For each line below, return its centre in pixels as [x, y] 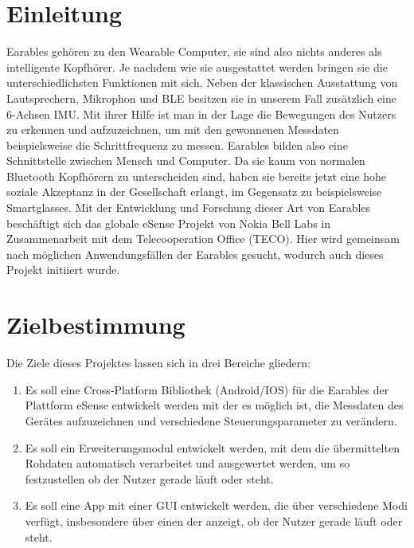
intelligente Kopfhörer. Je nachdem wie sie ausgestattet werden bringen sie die [197, 67]
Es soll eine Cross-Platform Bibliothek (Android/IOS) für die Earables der [207, 389]
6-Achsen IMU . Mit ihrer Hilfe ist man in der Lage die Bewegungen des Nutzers [201, 114]
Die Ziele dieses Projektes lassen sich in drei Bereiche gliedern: [158, 363]
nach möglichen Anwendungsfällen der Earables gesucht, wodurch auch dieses [195, 254]
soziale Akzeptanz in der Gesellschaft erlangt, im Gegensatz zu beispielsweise [194, 192]
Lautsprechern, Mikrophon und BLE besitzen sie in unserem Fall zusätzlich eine [201, 98]
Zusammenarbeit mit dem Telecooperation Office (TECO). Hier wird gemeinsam [203, 239]
